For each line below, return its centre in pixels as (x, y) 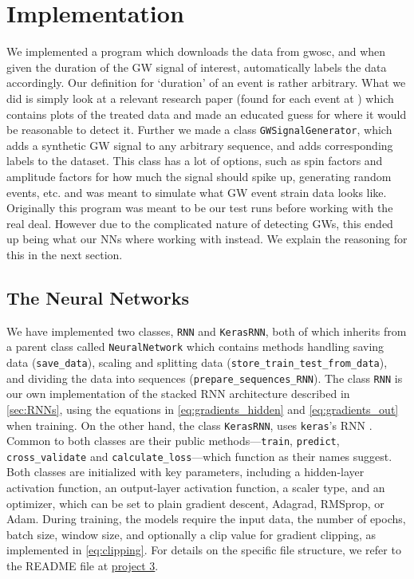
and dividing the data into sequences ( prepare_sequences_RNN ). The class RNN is (205, 378)
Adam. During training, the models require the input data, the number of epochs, (206, 519)
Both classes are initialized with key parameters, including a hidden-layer (185, 472)
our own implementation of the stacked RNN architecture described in (178, 394)
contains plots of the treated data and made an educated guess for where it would (207, 114)
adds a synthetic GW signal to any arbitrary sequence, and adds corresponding (200, 145)
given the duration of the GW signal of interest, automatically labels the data (197, 67)
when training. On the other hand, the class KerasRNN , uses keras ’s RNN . (189, 425)
